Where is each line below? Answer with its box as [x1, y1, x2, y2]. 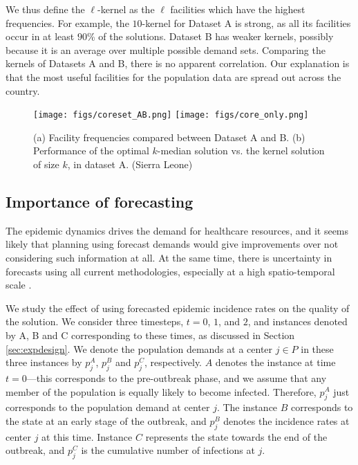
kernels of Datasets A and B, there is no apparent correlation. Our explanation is [6, 56, 350, 71]
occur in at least [6, 29, 75, 44]
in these [301, 341, 334, 356]
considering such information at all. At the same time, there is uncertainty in [6, 250, 332, 264]
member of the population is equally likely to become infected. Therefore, [6, 384, 317, 399]
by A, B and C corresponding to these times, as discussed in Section [6, 327, 295, 342]
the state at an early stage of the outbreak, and [6, 413, 207, 428]
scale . [6, 277, 32, 292]
